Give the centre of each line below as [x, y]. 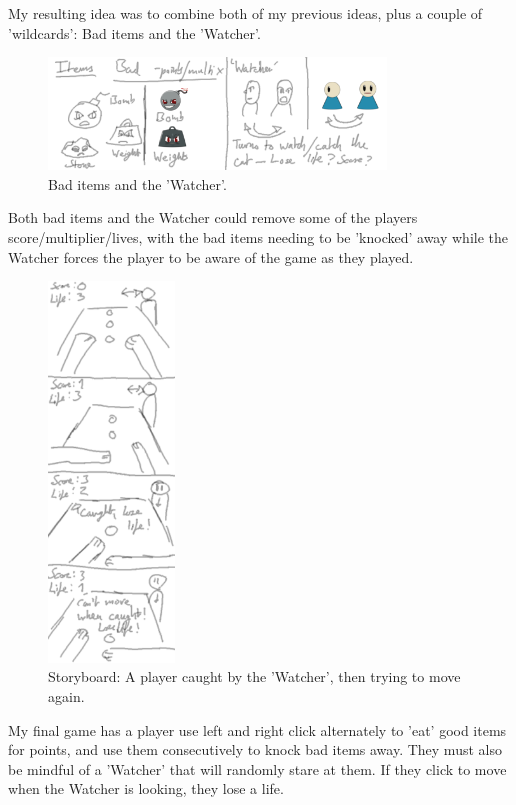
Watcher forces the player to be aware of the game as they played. [211, 256]
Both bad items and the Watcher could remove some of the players [213, 217]
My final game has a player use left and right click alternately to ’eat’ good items [257, 729]
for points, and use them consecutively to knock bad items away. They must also [255, 749]
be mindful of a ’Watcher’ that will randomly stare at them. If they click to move [257, 768]
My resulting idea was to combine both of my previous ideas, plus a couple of [245, 13]
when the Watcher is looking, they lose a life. [146, 788]
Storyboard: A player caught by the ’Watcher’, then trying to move [254, 676]
